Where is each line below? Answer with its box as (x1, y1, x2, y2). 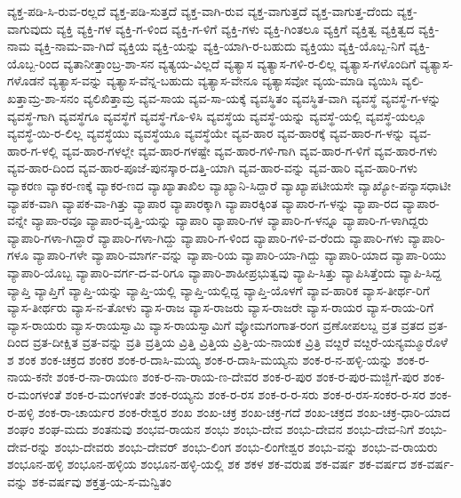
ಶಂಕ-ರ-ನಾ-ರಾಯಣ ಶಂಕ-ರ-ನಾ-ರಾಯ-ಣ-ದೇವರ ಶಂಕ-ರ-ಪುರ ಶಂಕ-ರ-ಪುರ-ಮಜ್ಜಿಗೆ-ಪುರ (56, 367, 419, 386)
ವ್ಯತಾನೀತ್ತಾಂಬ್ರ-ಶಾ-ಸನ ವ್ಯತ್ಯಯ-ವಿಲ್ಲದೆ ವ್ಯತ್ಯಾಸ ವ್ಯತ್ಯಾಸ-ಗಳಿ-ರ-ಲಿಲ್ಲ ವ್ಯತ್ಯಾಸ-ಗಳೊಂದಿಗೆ (63, 53, 417, 72)
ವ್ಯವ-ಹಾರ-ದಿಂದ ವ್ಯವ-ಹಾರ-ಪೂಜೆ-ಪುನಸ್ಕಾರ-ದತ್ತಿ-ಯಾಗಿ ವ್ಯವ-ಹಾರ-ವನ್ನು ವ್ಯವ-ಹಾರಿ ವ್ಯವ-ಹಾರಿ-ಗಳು (7, 158, 417, 177)
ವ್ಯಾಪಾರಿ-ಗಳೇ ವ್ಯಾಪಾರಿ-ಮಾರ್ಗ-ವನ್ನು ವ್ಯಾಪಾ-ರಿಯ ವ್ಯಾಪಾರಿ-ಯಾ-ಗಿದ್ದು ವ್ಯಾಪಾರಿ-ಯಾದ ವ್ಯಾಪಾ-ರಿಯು (32, 245, 447, 264)
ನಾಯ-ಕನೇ (7, 367, 53, 386)
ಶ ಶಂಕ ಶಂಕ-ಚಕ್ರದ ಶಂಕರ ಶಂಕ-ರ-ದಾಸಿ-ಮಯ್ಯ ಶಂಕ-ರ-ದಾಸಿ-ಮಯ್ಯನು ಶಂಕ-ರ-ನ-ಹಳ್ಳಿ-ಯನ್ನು (7, 349, 393, 368)
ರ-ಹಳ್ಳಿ (7, 402, 35, 421)
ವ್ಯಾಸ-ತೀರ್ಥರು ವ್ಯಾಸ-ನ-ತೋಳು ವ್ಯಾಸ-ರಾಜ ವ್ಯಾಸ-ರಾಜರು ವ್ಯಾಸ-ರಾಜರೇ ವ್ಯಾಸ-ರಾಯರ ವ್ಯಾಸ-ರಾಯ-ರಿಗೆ (7, 298, 434, 317)
